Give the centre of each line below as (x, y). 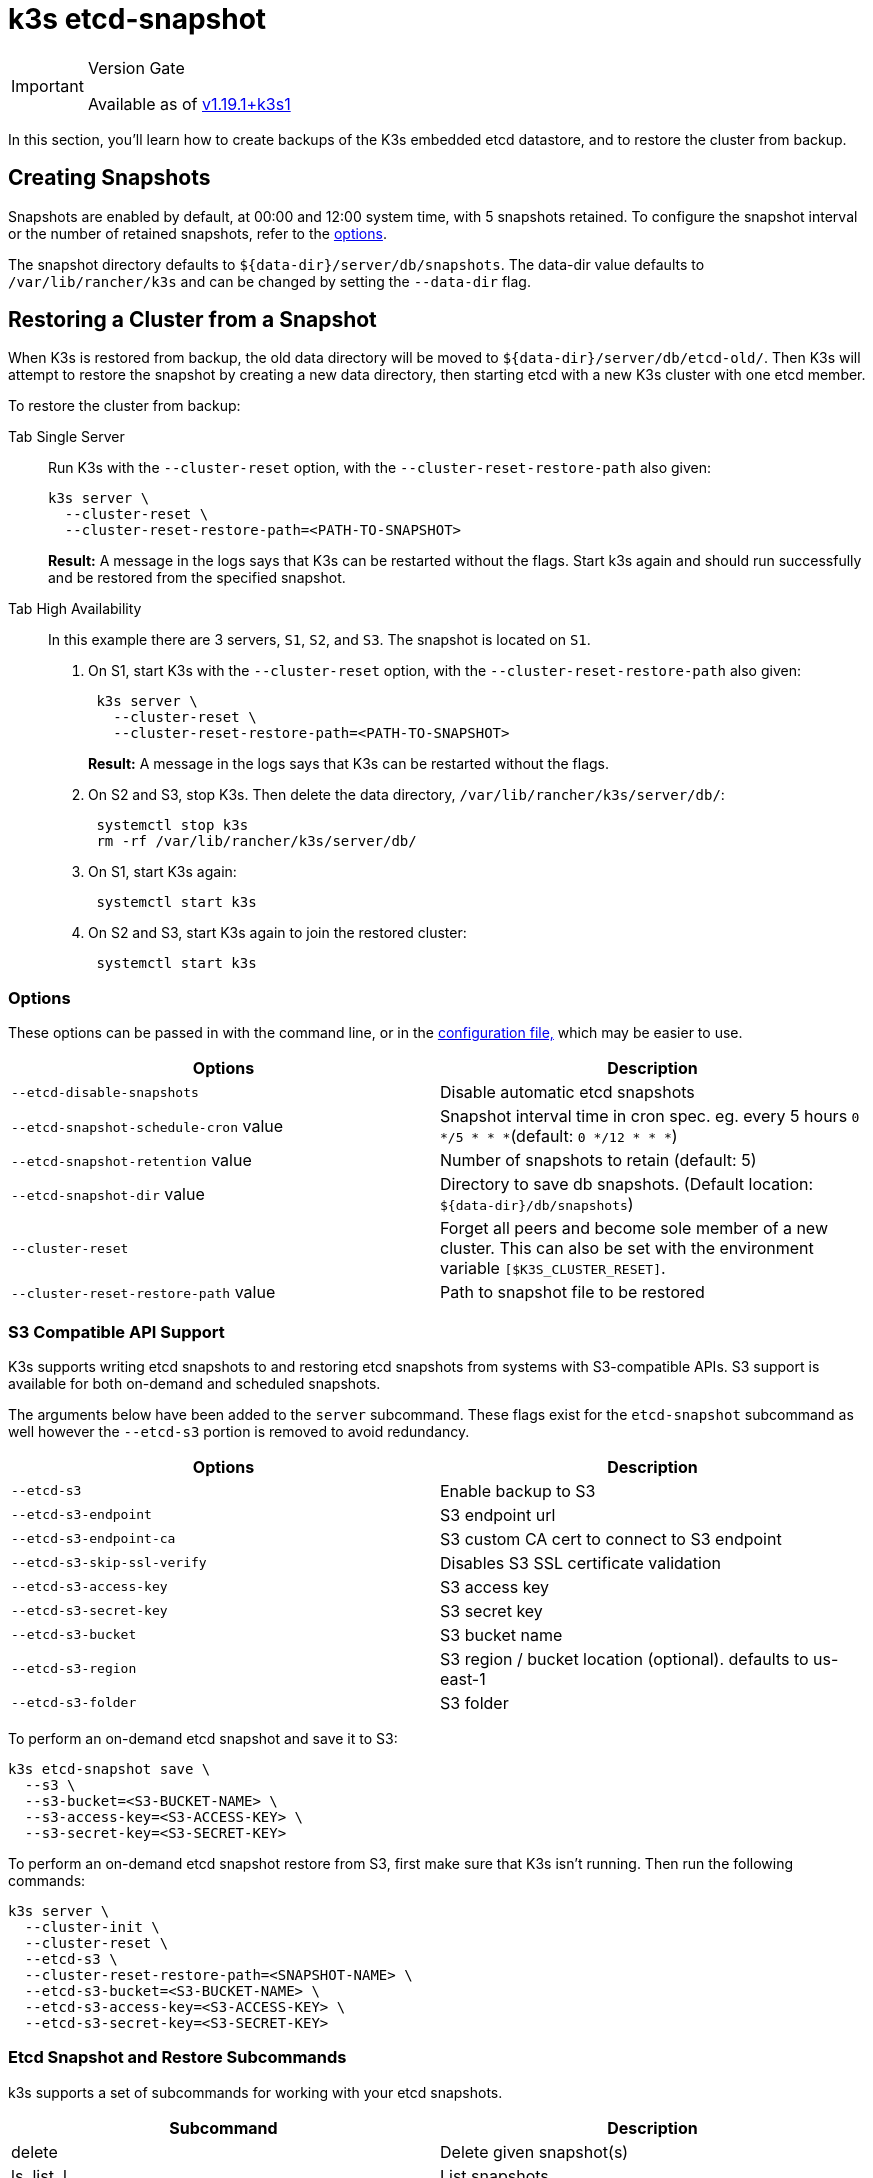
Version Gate (136, 67)
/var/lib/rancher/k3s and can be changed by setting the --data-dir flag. (269, 281)
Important (47, 85)
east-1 (463, 1678)
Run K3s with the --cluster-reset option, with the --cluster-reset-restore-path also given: (380, 468)
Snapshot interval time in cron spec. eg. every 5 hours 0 (650, 1116)
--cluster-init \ (92, 1926)
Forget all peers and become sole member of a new (634, 1228)
